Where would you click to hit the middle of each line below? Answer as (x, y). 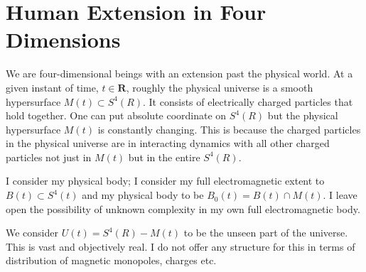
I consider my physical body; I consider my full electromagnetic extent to (165, 181)
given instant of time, (52, 87)
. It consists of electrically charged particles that (248, 101)
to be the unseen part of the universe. (266, 233)
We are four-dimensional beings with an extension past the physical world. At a (179, 74)
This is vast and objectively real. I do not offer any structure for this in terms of (181, 246)
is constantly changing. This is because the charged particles (229, 129)
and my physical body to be (143, 195)
